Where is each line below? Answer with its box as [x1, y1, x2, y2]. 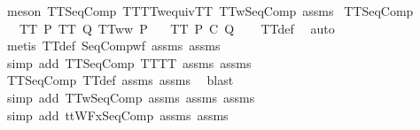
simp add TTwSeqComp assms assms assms [6, 88, 255, 106]
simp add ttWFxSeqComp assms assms [6, 105, 229, 124]
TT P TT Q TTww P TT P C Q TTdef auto [19, 19, 335, 37]
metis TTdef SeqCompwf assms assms [6, 36, 221, 55]
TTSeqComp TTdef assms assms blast [6, 71, 234, 89]
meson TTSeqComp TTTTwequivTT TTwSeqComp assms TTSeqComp [6, 2, 414, 19]
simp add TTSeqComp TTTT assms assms [6, 53, 252, 72]
